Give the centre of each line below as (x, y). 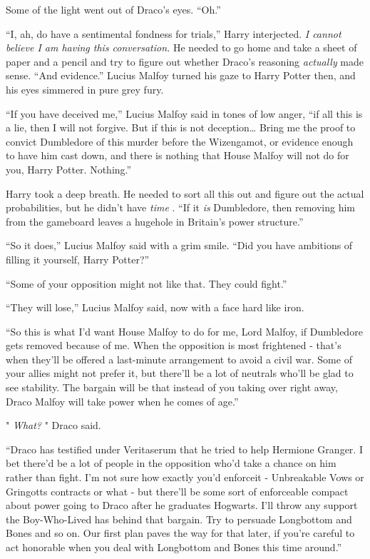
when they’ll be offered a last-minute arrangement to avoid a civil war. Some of (179, 359)
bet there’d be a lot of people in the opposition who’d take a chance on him (171, 463)
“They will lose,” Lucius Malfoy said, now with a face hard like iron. (155, 307)
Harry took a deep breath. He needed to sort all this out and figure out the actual (185, 193)
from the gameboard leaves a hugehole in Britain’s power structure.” (155, 221)
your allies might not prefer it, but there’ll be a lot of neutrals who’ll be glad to (180, 373)
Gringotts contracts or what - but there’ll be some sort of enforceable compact (177, 491)
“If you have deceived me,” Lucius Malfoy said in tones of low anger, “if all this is (184, 113)
